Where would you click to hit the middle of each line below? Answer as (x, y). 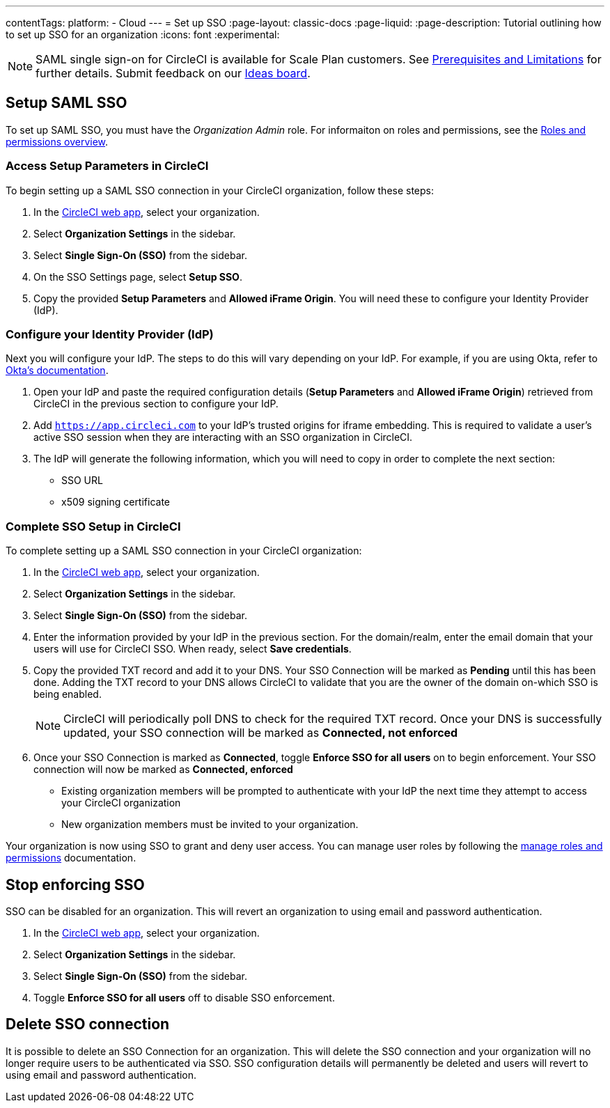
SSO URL (82, 481)
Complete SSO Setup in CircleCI (93, 526)
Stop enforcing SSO (75, 884)
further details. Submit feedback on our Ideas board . (173, 73)
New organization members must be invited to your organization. (210, 825)
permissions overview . (57, 141)
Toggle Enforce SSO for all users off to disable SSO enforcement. (184, 997)
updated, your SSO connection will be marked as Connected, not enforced (261, 733)
